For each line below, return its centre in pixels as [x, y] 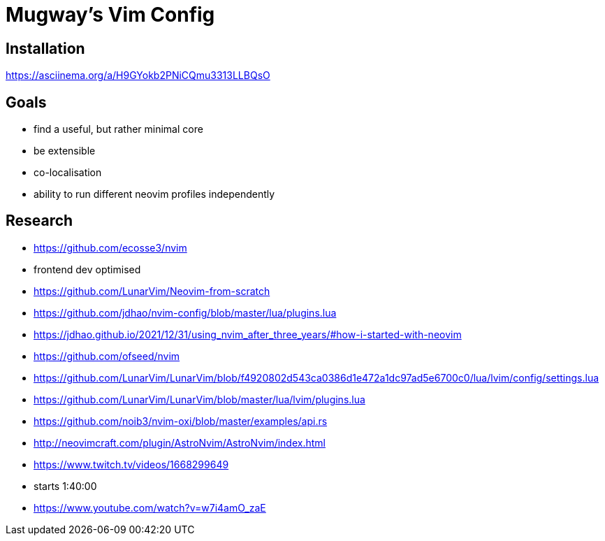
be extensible [65, 151]
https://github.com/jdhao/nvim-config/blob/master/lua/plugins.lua [185, 312]
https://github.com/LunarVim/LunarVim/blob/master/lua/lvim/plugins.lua [199, 399]
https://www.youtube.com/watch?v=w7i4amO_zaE [150, 507]
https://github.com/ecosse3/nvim [110, 247]
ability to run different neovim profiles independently [154, 194]
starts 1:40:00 [65, 486]
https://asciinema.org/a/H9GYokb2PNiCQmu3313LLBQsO [138, 75]
